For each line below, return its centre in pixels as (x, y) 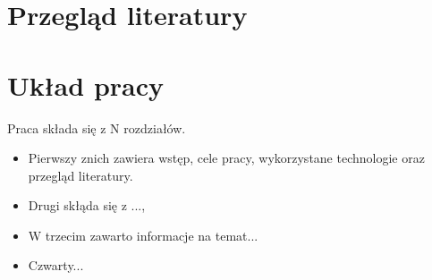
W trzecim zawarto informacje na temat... (143, 235)
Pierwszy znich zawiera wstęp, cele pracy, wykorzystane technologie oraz (226, 158)
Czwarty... (56, 265)
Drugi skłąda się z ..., (87, 205)
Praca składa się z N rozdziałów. (97, 127)
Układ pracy (86, 85)
